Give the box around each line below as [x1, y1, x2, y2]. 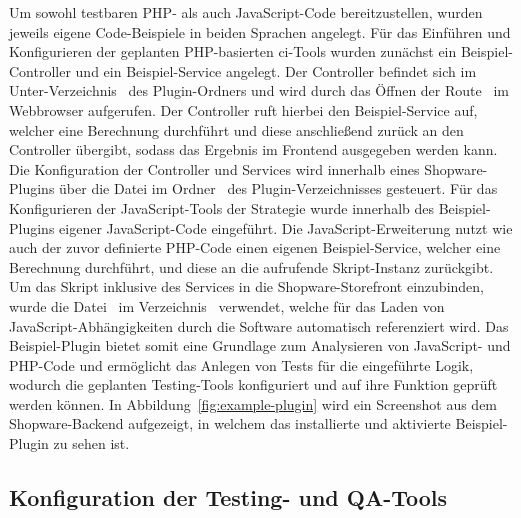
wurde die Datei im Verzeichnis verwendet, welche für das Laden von [9, 295, 445, 316]
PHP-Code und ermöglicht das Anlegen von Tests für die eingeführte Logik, [9, 354, 474, 375]
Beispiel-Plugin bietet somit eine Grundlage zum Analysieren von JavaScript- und [9, 335, 511, 356]
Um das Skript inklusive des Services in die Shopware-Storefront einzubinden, [9, 276, 484, 297]
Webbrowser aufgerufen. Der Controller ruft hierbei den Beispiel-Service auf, [9, 99, 478, 120]
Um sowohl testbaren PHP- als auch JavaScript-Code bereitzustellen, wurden [9, 2, 483, 22]
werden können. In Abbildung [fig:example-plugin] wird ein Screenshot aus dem [9, 393, 498, 414]
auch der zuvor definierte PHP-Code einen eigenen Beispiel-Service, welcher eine [9, 237, 501, 258]
